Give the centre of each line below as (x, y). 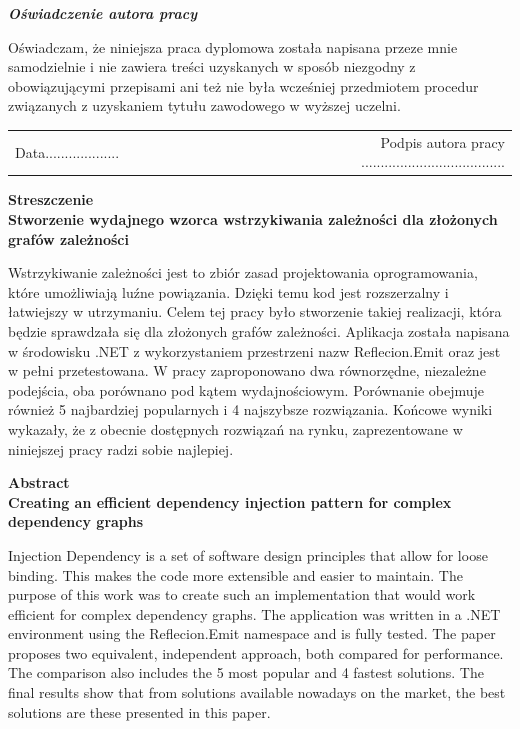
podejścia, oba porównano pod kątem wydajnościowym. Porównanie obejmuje (246, 389)
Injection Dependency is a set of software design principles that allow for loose (248, 554)
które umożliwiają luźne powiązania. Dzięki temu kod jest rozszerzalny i (228, 291)
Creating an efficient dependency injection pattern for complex (230, 501)
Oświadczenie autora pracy (103, 13)
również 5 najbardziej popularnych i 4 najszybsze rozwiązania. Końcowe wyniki (250, 409)
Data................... (67, 151)
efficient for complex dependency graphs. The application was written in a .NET (254, 613)
